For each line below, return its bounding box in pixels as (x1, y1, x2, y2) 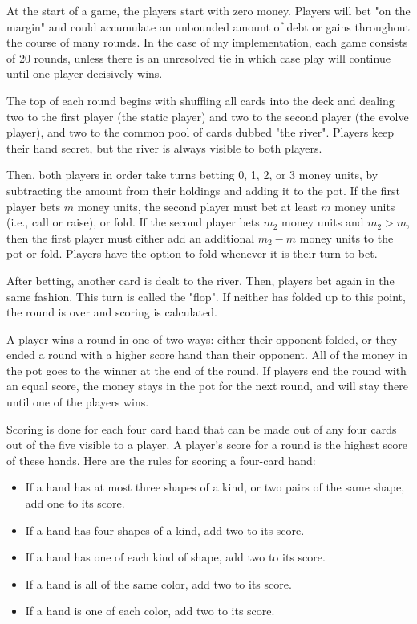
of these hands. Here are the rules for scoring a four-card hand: (6, 451, 316, 468)
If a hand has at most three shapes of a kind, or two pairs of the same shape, (25, 479, 405, 496)
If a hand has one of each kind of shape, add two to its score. (25, 549, 326, 565)
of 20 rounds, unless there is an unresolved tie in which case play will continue (6, 49, 391, 66)
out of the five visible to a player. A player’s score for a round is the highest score (6, 436, 407, 453)
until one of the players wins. (6, 394, 149, 410)
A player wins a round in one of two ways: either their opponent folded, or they (6, 330, 398, 347)
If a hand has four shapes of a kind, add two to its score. (25, 521, 305, 538)
